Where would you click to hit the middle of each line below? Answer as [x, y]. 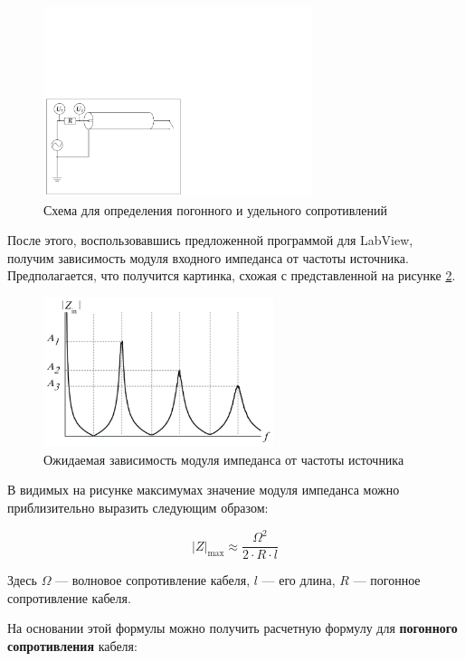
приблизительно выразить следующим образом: [138, 507]
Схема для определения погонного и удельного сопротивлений [215, 209]
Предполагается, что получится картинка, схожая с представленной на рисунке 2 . [232, 275]
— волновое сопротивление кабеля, [153, 580]
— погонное [387, 580]
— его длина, [299, 580]
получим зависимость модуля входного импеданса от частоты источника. [208, 257]
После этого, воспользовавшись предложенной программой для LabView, [210, 240]
